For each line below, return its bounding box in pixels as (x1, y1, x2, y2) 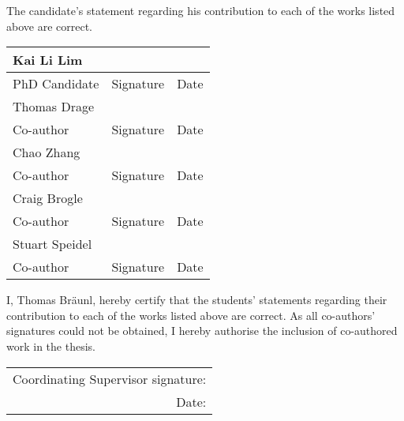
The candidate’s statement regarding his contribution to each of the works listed (6, 2, 395, 18)
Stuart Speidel (13, 235, 92, 254)
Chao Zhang (13, 143, 80, 162)
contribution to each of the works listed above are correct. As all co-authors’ (6, 306, 376, 323)
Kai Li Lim (13, 51, 83, 70)
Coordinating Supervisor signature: (13, 369, 207, 388)
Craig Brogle (13, 189, 83, 208)
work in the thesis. (6, 337, 95, 354)
